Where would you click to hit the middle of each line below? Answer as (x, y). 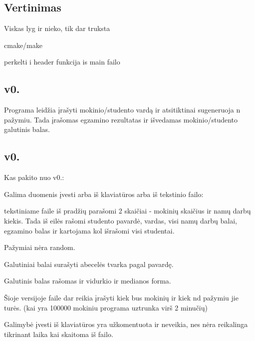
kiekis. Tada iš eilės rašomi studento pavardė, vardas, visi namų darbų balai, (121, 220)
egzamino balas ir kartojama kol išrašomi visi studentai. (89, 230)
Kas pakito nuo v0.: (34, 177)
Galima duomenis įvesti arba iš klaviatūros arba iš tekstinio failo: (104, 194)
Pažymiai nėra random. (40, 247)
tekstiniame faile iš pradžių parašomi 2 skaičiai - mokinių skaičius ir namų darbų (127, 211)
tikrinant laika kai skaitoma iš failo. (59, 334)
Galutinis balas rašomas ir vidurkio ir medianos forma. (88, 281)
